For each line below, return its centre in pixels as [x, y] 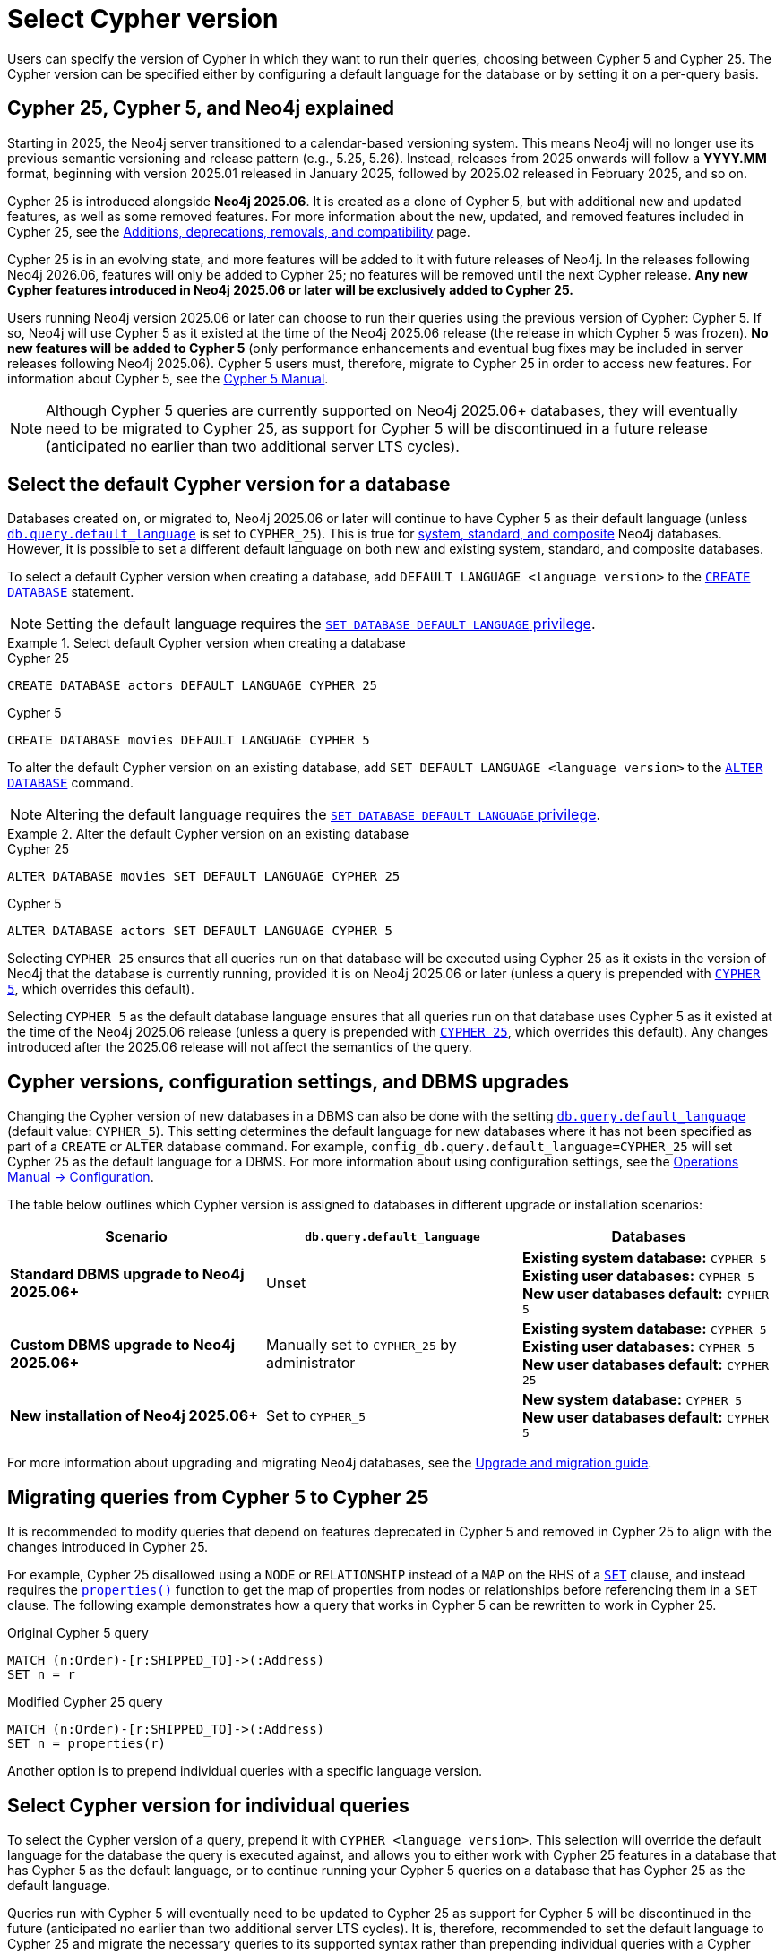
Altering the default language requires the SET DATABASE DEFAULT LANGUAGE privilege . [323, 815]
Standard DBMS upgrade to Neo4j [127, 1273]
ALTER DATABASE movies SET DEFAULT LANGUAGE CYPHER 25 [204, 877]
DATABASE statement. [71, 592]
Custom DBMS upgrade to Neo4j [123, 1344]
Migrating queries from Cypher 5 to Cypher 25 [218, 1497]
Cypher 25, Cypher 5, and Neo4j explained [201, 108]
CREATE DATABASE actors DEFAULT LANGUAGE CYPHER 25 [193, 686]
